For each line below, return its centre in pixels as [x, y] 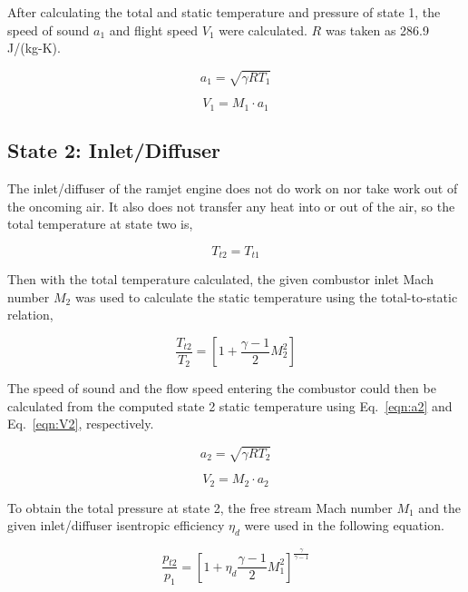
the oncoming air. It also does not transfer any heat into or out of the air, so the [231, 206]
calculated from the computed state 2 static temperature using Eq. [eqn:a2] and [230, 405]
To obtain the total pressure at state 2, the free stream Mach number [200, 507]
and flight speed [154, 30]
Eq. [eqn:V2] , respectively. [81, 424]
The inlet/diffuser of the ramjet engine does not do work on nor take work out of [233, 187]
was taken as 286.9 [377, 30]
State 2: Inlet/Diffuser [114, 150]
